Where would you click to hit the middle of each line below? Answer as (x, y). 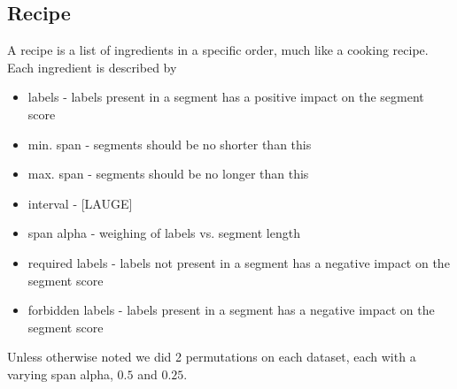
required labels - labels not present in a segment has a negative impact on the (239, 262)
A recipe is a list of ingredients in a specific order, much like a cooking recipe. (218, 50)
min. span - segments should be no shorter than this (170, 144)
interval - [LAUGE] (80, 203)
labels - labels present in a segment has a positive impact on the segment (226, 97)
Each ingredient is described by (92, 67)
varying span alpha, (60, 374)
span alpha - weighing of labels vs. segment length (164, 233)
